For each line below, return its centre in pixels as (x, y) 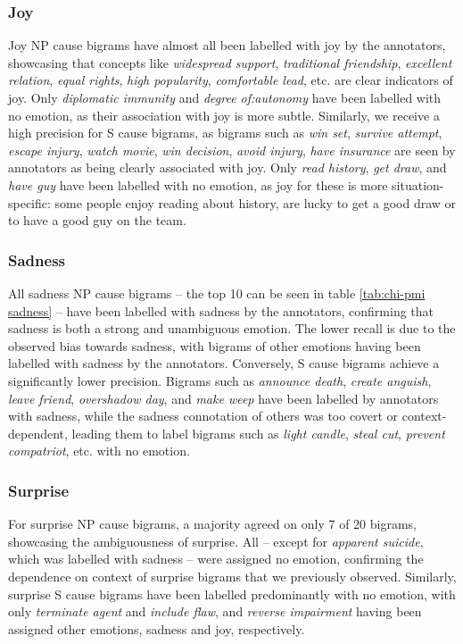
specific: (29, 202)
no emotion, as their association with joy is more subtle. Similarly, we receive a (224, 115)
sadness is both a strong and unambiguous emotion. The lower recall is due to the (232, 328)
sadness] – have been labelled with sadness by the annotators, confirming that (221, 310)
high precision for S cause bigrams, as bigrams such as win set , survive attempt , (225, 133)
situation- (418, 184)
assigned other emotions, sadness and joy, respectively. (157, 628)
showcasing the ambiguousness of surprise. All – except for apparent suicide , (216, 541)
